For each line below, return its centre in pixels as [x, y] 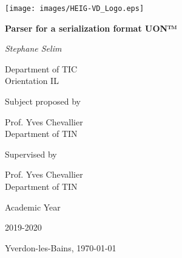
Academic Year [33, 207]
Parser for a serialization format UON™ [91, 28]
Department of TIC [41, 68]
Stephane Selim [33, 48]
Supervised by [31, 154]
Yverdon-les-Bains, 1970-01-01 [61, 247]
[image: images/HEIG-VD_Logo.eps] [75, 9]
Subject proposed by [43, 101]
